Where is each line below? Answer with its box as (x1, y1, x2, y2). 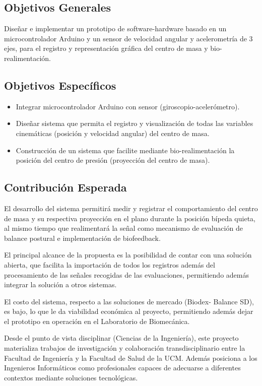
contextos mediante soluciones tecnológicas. (4, 372, 138, 382)
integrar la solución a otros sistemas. (4, 279, 117, 290)
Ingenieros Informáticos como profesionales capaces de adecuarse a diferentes (4, 362, 241, 373)
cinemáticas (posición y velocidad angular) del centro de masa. (16, 127, 210, 138)
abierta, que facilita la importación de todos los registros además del (4, 259, 215, 270)
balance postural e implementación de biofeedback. (4, 232, 161, 243)
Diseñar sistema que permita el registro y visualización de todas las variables (16, 118, 253, 128)
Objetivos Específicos (4, 77, 116, 93)
